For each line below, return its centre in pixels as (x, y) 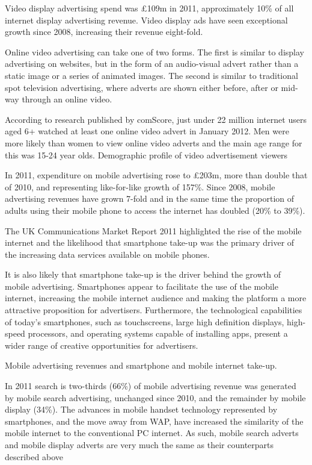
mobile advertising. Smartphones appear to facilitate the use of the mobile (142, 286)
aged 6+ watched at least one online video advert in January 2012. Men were (147, 131)
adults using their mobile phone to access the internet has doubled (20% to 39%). (155, 210)
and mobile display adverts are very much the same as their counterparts (139, 445)
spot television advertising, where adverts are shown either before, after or (142, 87)
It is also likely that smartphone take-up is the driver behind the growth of (143, 274)
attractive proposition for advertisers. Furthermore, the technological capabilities (154, 310)
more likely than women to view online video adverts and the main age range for (154, 142)
